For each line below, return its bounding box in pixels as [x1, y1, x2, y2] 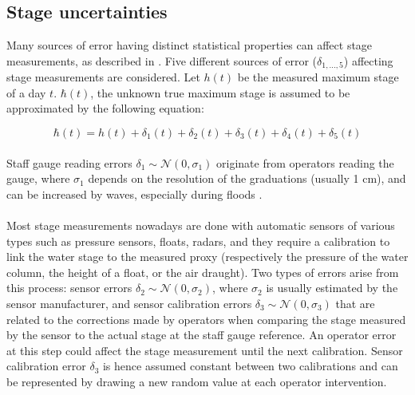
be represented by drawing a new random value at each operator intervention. [6, 373, 387, 389]
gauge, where [6, 170, 70, 187]
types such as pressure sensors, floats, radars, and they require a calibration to [6, 232, 390, 249]
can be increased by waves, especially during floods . [6, 185, 263, 202]
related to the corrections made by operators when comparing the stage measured [6, 310, 406, 327]
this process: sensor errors [6, 279, 132, 296]
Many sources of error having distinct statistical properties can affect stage [6, 37, 373, 53]
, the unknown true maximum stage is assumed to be [90, 84, 350, 101]
